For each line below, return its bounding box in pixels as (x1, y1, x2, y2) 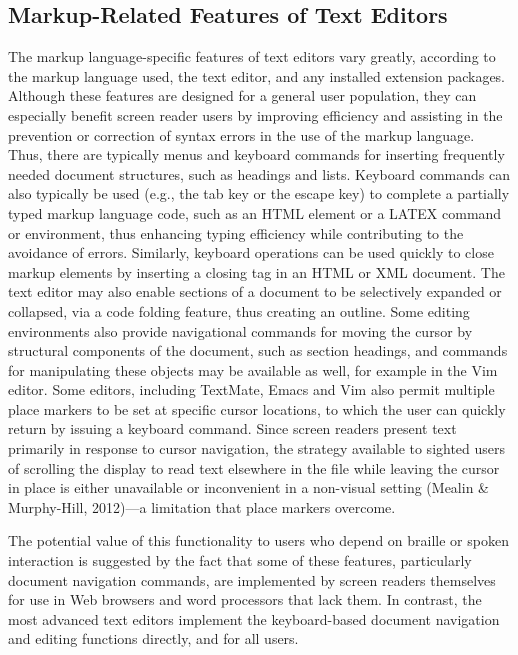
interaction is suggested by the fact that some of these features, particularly (8, 550, 472, 571)
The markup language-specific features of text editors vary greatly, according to (8, 46, 496, 67)
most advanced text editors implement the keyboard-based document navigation (8, 608, 500, 629)
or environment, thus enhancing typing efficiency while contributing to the (8, 222, 464, 243)
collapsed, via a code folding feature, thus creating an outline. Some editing (8, 300, 470, 321)
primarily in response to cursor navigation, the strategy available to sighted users (8, 438, 506, 459)
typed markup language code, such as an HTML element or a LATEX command (8, 202, 502, 223)
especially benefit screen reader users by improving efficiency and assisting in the (8, 104, 503, 125)
